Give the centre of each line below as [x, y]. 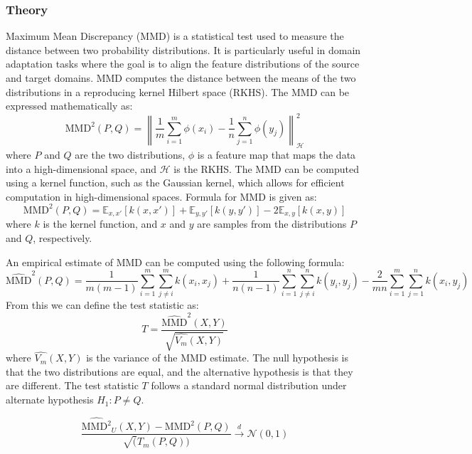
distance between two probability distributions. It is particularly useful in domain [183, 49]
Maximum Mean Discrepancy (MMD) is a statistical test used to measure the [175, 36]
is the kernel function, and [100, 224]
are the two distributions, [130, 155]
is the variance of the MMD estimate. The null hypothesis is [218, 358]
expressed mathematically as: [69, 106]
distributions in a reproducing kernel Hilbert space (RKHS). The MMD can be [178, 91]
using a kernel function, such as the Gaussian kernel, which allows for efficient [175, 183]
